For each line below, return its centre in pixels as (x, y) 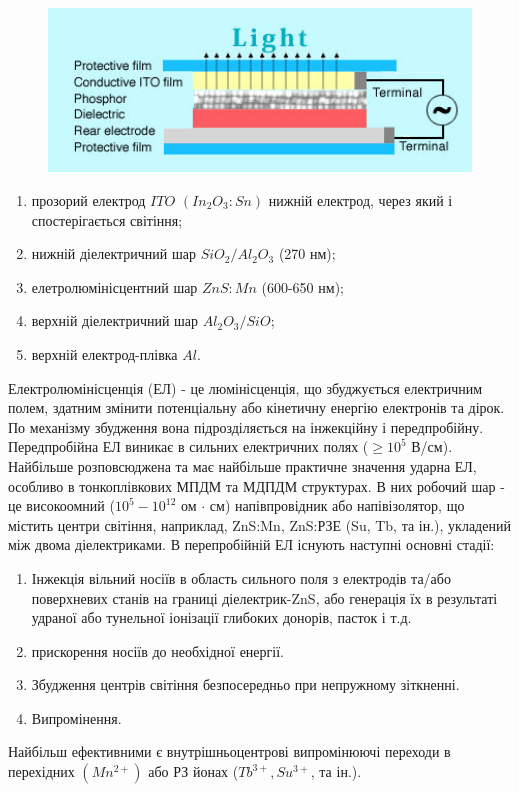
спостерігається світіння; (107, 219)
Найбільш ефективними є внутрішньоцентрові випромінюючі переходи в (229, 751)
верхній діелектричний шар (115, 320)
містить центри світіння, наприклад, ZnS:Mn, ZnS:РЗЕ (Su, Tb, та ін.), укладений (259, 524)
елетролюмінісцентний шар (114, 286)
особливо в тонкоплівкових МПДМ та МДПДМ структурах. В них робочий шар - (256, 485)
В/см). (432, 446)
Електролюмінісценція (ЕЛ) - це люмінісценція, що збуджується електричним (245, 387)
